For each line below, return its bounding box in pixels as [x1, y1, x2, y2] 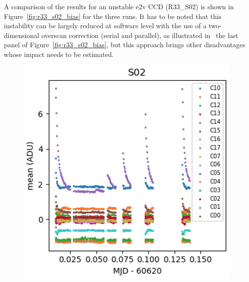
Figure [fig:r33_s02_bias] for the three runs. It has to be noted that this [4, 11, 222, 21]
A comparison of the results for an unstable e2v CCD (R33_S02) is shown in [4, 1, 234, 11]
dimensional [4, 30, 39, 40]
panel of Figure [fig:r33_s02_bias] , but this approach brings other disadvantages [4, 39, 246, 50]
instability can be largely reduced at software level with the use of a [4, 20, 207, 31]
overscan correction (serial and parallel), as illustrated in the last [41, 30, 238, 40]
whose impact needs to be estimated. [4, 49, 114, 59]
